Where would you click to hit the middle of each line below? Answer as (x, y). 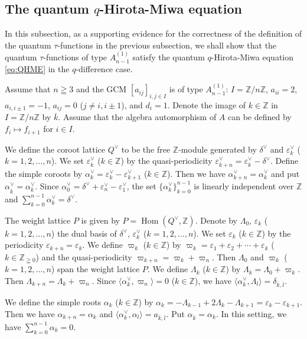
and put (285, 173)
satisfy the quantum (169, 57)
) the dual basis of (84, 233)
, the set (141, 185)
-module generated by (218, 149)
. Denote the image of (207, 105)
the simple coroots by (44, 173)
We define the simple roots (53, 301)
